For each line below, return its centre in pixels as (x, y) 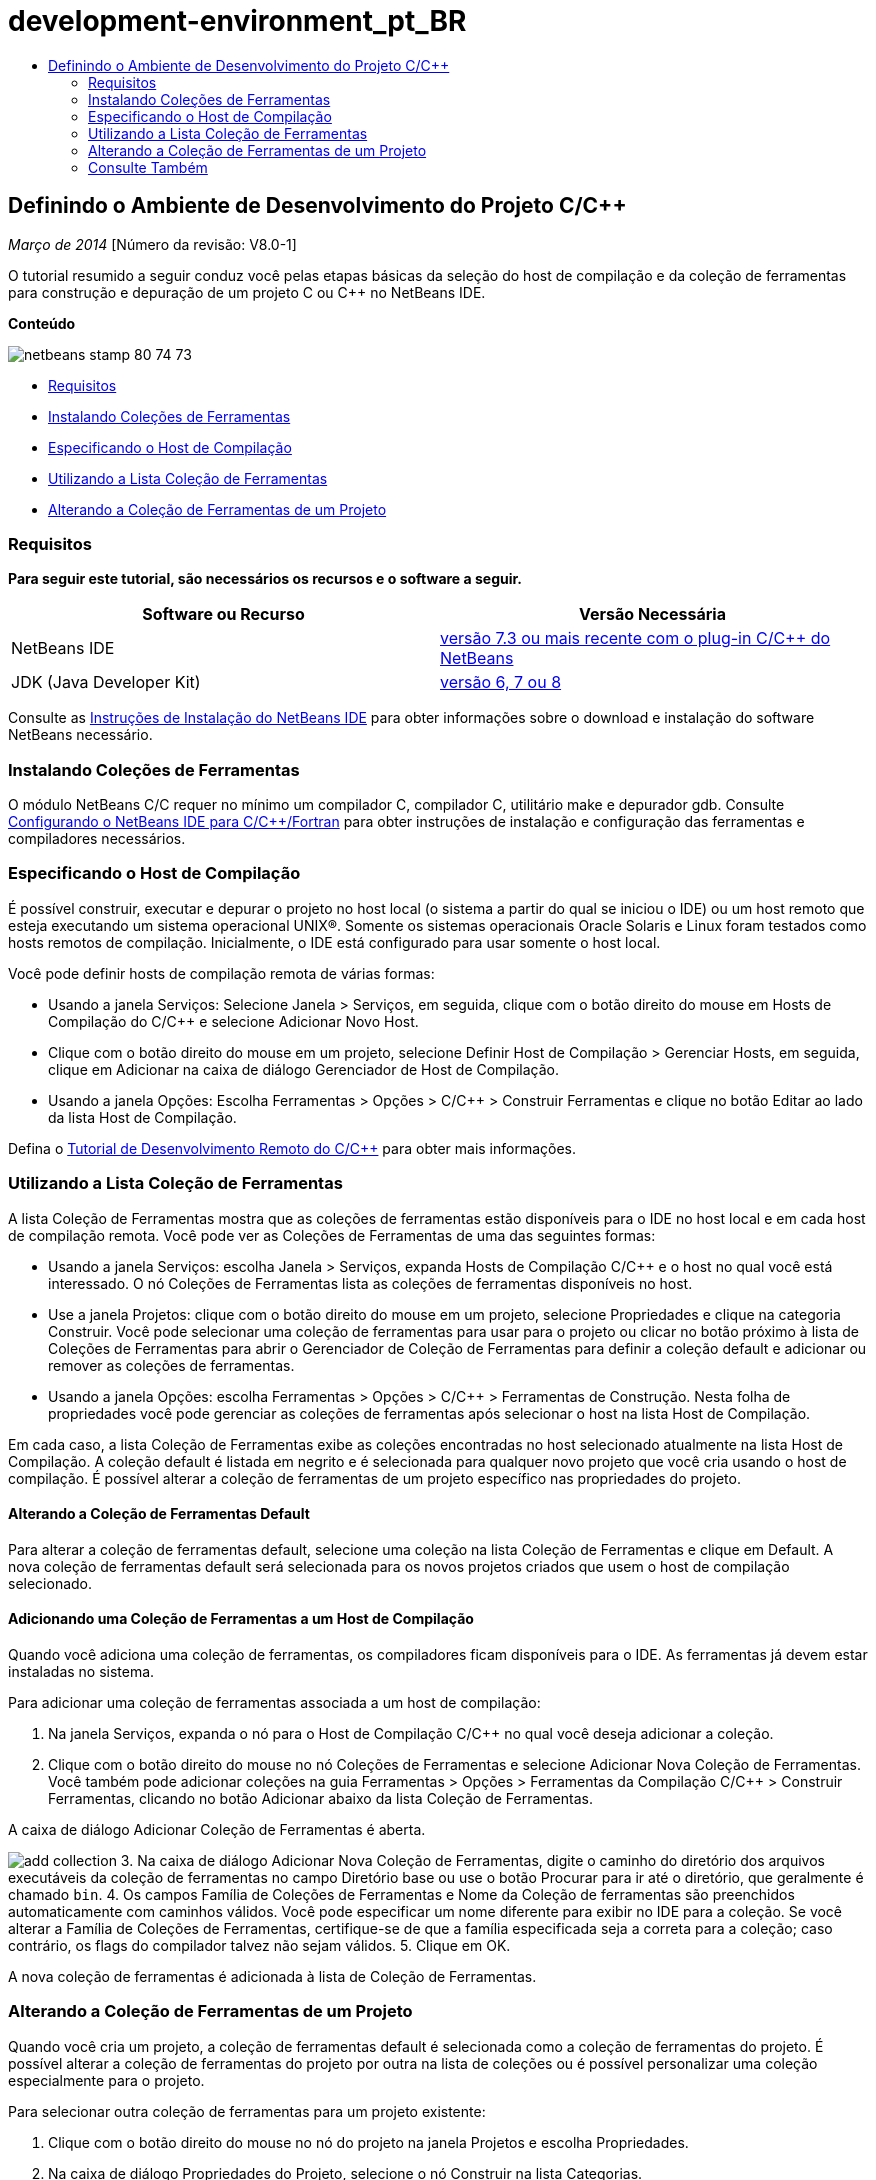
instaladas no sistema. (81, 1672)
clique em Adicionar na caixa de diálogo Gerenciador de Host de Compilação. (304, 1069)
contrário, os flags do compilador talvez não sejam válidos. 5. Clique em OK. (259, 1946)
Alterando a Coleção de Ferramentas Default (159, 1514)
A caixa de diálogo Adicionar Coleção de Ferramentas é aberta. (217, 1830)
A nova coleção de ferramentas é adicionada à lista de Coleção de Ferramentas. (272, 1977)
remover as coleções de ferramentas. (171, 1365)
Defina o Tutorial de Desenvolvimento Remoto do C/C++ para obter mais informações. (292, 1148)
